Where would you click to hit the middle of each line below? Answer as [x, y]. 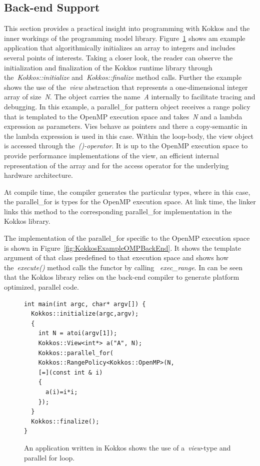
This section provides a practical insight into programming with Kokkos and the [127, 28]
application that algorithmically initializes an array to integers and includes [120, 48]
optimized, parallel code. [41, 287]
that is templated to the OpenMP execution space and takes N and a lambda [123, 116]
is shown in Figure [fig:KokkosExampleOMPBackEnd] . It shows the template [122, 247]
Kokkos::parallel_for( [76, 353]
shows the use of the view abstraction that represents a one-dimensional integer [126, 87]
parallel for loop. [49, 457]
